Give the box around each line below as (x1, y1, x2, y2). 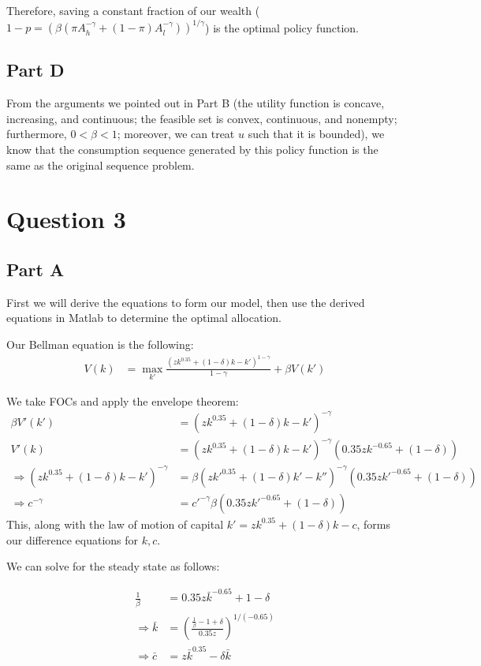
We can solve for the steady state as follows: (6, 558, 220, 574)
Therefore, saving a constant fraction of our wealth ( (6, 2, 260, 18)
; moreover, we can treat (117, 125, 235, 142)
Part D (6, 58, 65, 82)
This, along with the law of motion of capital (6, 515, 224, 532)
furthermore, (6, 125, 67, 142)
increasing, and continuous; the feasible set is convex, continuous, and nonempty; (6, 110, 397, 126)
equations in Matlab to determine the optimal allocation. (6, 309, 282, 326)
